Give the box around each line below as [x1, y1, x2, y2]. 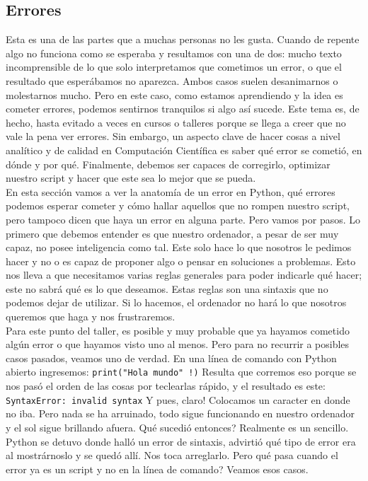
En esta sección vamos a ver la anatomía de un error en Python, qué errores [6, 184, 335, 199]
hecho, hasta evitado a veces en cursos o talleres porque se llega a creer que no [6, 115, 346, 129]
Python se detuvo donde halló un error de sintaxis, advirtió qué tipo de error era [6, 434, 356, 448]
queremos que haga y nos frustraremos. [6, 309, 176, 324]
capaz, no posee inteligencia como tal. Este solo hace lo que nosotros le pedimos [6, 240, 352, 255]
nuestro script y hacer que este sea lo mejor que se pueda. [6, 170, 256, 185]
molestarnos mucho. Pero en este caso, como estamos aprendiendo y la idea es [6, 87, 343, 102]
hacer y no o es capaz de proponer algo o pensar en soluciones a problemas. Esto [6, 253, 356, 268]
